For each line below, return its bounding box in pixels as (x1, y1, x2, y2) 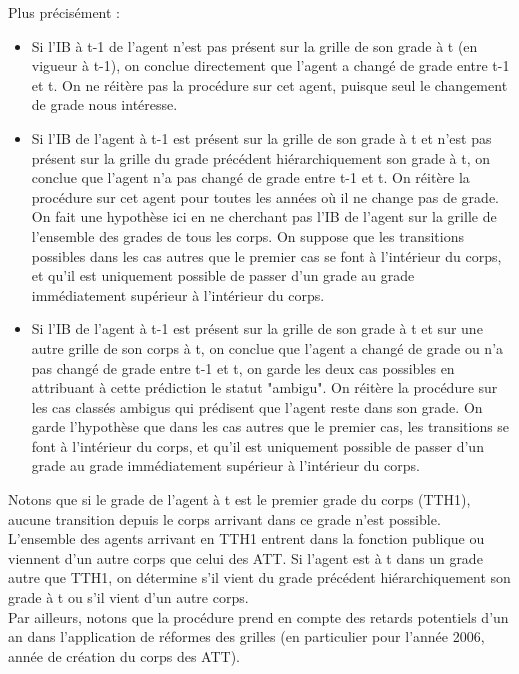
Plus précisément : (8, 2, 120, 22)
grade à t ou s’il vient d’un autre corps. (8, 587, 249, 608)
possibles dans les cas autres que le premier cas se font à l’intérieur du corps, (31, 245, 502, 266)
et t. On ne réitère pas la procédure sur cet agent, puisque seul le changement (31, 74, 508, 95)
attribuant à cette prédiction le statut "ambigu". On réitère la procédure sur (31, 377, 498, 398)
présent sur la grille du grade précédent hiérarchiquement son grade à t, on (31, 147, 491, 168)
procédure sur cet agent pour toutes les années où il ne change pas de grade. (31, 186, 500, 207)
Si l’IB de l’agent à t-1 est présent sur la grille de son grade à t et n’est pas (31, 127, 492, 148)
